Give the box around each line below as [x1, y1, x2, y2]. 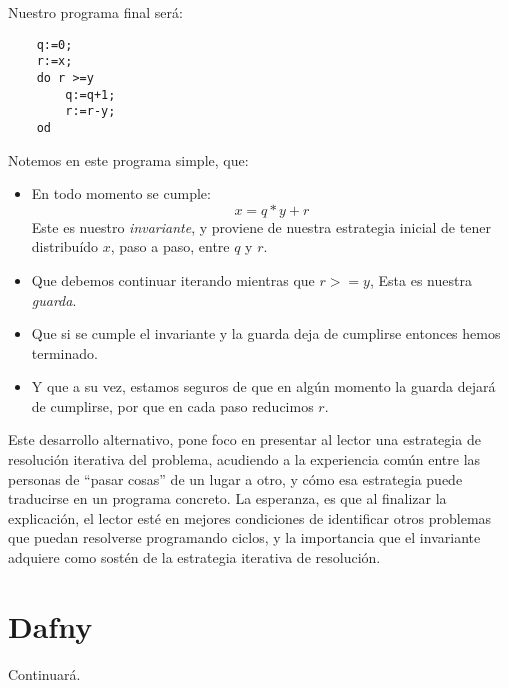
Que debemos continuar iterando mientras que [31, 269, 315, 290]
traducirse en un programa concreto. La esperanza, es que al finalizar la [8, 488, 447, 509]
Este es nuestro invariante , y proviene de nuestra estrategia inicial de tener [31, 216, 491, 237]
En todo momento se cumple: [31, 183, 211, 204]
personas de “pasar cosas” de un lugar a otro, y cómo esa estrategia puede [8, 468, 463, 489]
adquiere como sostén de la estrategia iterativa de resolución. [8, 547, 381, 568]
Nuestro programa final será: [8, 2, 183, 22]
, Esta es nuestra [369, 269, 472, 290]
